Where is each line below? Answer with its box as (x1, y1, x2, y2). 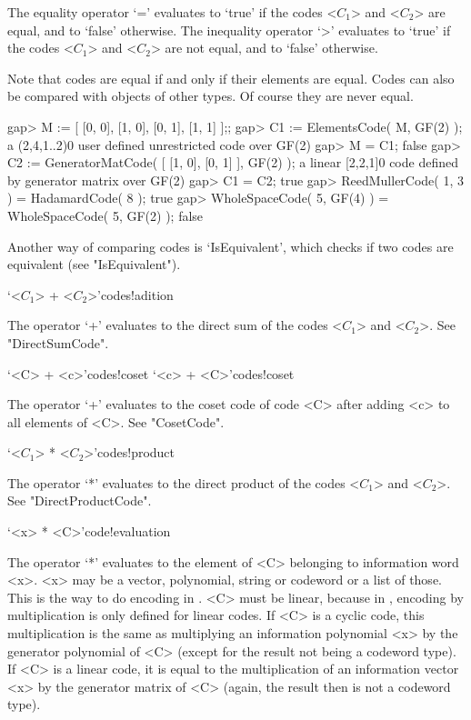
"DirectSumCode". (7, 333, 109, 352)
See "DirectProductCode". (7, 491, 152, 510)
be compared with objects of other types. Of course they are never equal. (7, 86, 414, 105)
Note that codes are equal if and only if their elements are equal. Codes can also (7, 68, 455, 87)
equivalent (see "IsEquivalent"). (7, 255, 181, 274)
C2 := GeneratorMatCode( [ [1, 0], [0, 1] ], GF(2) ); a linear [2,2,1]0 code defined (7, 153, 458, 172)
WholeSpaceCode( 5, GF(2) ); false (7, 205, 204, 225)
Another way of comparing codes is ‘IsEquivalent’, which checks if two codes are (7, 236, 454, 255)
